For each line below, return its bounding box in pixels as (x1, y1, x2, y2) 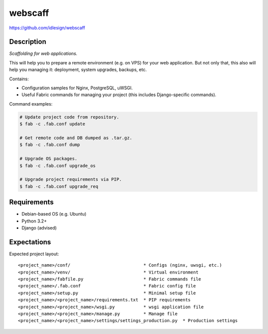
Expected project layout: (9, 251, 59, 257)
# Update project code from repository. (19, 114, 119, 120)
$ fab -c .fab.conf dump (19, 142, 80, 148)
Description (9, 38, 47, 46)
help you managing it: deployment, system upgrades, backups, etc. (9, 67, 147, 73)
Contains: (9, 76, 29, 82)
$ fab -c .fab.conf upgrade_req (19, 183, 99, 189)
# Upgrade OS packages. (19, 156, 78, 162)
